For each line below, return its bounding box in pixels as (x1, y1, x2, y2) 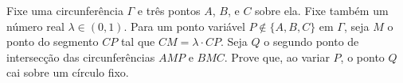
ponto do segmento (6, 33, 99, 50)
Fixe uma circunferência (6, 2, 123, 18)
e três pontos (137, 2, 201, 18)
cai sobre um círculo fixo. (6, 64, 129, 81)
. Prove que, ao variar (224, 48, 330, 65)
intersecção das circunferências (6, 48, 155, 65)
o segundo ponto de (264, 33, 359, 50)
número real (6, 17, 65, 34)
